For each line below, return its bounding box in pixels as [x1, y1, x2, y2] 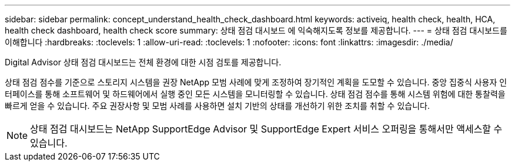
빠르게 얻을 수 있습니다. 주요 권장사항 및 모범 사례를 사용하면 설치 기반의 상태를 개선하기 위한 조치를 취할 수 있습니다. [5, 101, 430, 111]
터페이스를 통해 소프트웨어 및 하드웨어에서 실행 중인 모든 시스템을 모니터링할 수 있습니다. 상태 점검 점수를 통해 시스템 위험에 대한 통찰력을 [5, 89, 506, 99]
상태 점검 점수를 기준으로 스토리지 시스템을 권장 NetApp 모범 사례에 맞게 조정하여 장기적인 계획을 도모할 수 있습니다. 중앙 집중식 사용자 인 [5, 77, 507, 87]
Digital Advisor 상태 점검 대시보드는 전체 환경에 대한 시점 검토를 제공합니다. [5, 57, 282, 67]
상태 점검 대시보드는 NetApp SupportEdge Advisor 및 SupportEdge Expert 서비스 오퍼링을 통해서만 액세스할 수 [30, 123, 503, 135]
